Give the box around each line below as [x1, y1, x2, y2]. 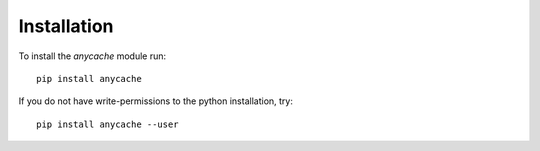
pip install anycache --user [36, 118, 179, 130]
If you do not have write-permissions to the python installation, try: [18, 95, 294, 107]
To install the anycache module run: [18, 50, 167, 62]
